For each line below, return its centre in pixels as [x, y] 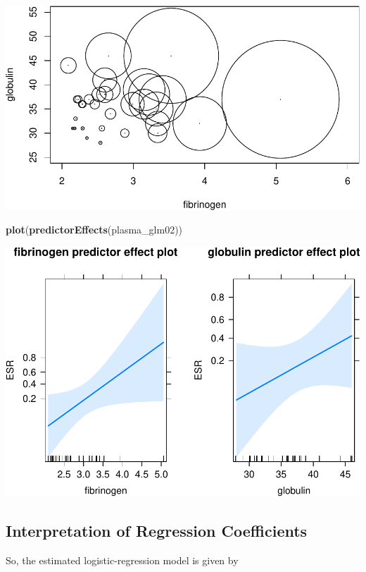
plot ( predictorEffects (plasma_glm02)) [94, 230]
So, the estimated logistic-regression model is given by [122, 560]
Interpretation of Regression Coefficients [157, 530]
